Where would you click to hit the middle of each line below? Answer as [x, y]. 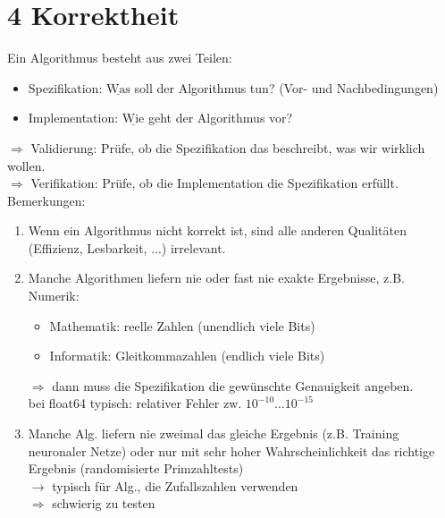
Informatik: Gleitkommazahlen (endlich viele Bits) [187, 356]
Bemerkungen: [46, 200]
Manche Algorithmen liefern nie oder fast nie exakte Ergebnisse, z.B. [216, 278]
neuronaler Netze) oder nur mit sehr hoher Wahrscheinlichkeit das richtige [231, 450]
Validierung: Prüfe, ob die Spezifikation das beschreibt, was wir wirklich [228, 147]
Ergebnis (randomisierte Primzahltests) [136, 468]
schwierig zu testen [104, 503]
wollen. [26, 165]
